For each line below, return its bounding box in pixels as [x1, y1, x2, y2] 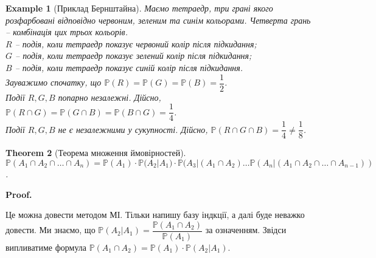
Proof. [5, 188, 32, 200]
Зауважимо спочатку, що [5, 76, 102, 89]
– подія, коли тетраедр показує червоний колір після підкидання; [15, 37, 257, 50]
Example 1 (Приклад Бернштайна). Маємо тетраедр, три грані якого [5, 2, 273, 14]
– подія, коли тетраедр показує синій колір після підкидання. [15, 61, 243, 73]
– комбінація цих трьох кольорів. [5, 25, 128, 38]
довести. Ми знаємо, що [5, 223, 96, 236]
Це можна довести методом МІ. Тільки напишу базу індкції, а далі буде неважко [5, 208, 305, 221]
